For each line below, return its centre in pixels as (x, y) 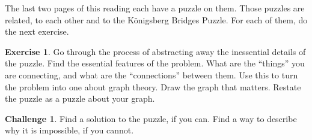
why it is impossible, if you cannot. (69, 130)
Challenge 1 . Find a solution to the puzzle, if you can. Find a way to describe (151, 118)
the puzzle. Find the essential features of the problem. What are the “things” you (155, 63)
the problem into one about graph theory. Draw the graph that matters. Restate (153, 86)
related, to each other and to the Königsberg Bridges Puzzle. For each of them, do (156, 19)
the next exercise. (37, 31)
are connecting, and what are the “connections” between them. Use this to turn (151, 74)
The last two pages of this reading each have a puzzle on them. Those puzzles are (155, 8)
